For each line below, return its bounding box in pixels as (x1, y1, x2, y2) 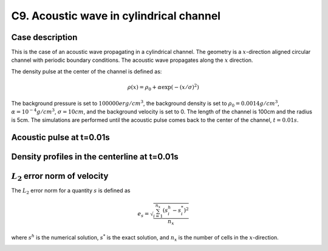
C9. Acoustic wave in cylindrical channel (11, 9, 221, 22)
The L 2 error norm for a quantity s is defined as (11, 187, 131, 196)
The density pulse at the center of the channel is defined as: (11, 67, 162, 75)
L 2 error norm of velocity (11, 171, 109, 183)
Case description (11, 32, 78, 42)
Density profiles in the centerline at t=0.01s (11, 152, 179, 162)
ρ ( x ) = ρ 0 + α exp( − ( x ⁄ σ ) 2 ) (127, 82, 200, 92)
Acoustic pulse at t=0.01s (11, 132, 110, 142)
